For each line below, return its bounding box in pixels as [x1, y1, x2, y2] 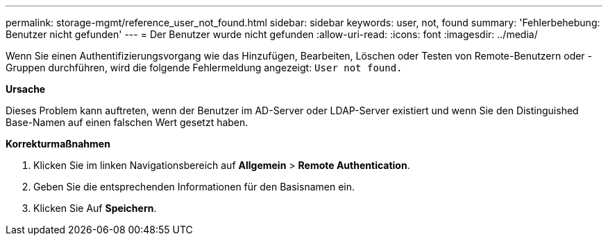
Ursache [6, 83, 46, 95]
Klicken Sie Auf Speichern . [33, 202, 157, 214]
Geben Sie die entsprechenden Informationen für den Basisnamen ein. [33, 181, 355, 193]
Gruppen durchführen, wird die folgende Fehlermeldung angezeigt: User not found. [6, 62, 403, 73]
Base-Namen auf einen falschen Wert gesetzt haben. [6, 116, 248, 128]
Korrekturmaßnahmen [6, 138, 110, 150]
